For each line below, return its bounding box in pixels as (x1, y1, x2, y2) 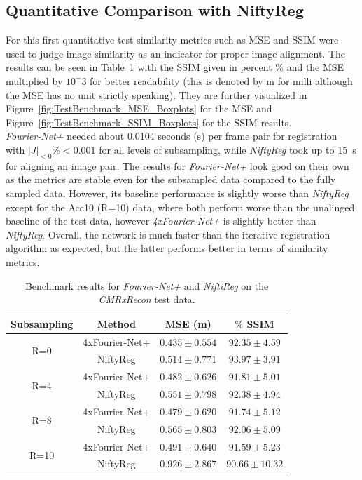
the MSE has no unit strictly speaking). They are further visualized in (6, 87, 307, 102)
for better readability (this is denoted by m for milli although (90, 73, 353, 88)
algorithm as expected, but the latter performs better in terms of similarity (6, 241, 328, 255)
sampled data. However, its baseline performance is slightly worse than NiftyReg (6, 185, 349, 200)
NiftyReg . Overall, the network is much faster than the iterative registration (6, 227, 330, 241)
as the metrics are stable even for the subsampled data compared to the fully (6, 172, 336, 187)
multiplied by (6, 73, 63, 88)
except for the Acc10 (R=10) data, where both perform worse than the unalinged (6, 199, 355, 214)
